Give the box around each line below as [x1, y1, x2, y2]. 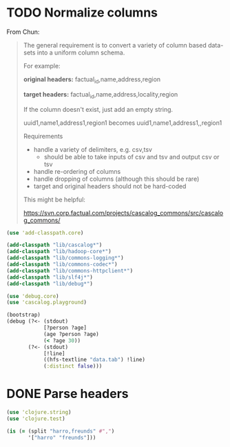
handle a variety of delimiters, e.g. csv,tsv [33, 145, 153, 153]
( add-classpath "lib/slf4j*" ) [6, 274, 94, 281]
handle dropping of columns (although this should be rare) [33, 175, 200, 183]
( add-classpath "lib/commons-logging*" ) [6, 255, 125, 261]
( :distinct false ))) [43, 363, 103, 370]
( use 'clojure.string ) [6, 409, 72, 416]
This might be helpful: [23, 195, 85, 203]
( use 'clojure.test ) [6, 415, 66, 422]
